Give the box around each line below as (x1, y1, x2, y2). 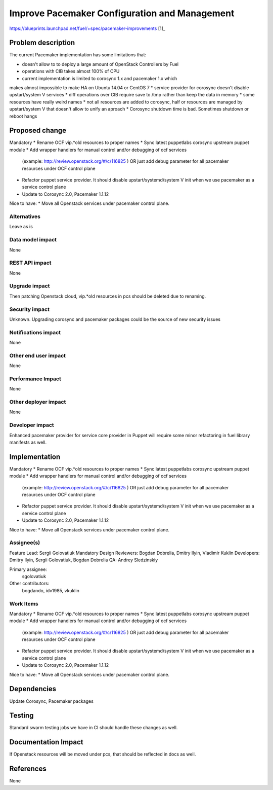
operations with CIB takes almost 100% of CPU (22, 68, 120, 75)
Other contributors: (9, 581, 50, 587)
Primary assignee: (9, 566, 48, 572)
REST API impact (9, 259, 52, 266)
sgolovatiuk (22, 573, 47, 579)
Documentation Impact (9, 738, 83, 746)
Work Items (9, 600, 38, 607)
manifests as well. (9, 439, 47, 446)
